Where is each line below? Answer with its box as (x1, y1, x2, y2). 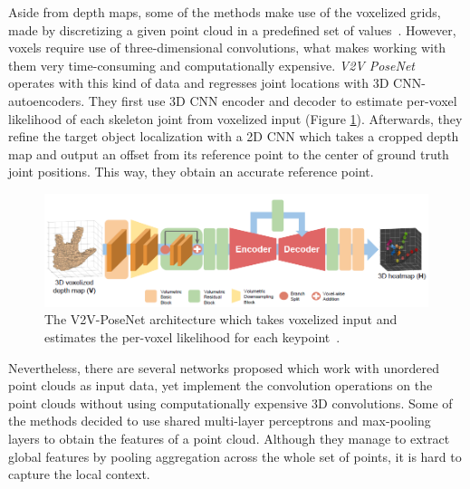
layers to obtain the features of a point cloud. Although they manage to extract (8, 428, 450, 447)
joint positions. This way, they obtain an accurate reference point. (8, 162, 374, 181)
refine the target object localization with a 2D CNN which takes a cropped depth (8, 127, 459, 146)
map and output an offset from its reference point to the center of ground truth (8, 144, 449, 163)
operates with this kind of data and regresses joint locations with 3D (8, 73, 389, 92)
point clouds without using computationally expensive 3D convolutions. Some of (8, 393, 453, 412)
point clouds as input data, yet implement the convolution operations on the (8, 376, 433, 395)
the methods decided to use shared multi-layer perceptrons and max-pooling (8, 411, 431, 430)
